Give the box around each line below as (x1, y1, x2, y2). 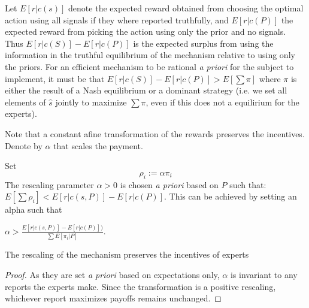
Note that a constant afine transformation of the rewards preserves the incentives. (5, 127, 305, 140)
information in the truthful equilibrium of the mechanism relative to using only (5, 49, 295, 61)
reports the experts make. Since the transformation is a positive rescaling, (5, 280, 276, 292)
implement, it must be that (5, 72, 105, 84)
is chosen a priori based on (120, 178, 219, 191)
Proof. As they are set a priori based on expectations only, (5, 268, 220, 280)
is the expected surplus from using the (133, 37, 274, 49)
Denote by (5, 139, 43, 152)
